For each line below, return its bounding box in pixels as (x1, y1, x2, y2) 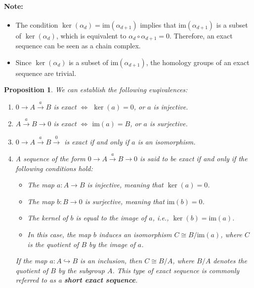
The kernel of (27, 213, 68, 223)
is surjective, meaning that (85, 196, 165, 206)
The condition (15, 19, 58, 30)
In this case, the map (27, 229, 91, 239)
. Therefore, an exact (169, 30, 233, 40)
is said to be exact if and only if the (140, 153, 248, 163)
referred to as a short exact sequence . (15, 275, 138, 285)
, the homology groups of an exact (146, 57, 250, 67)
